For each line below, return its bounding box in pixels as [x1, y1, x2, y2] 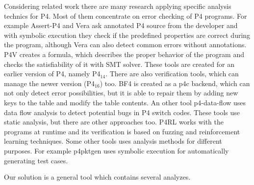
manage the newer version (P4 [4, 78, 95, 88]
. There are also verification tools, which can [105, 68, 239, 79]
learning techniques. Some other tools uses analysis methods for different [4, 136, 222, 146]
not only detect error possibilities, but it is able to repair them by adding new [4, 88, 238, 98]
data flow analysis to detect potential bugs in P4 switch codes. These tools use [4, 107, 240, 117]
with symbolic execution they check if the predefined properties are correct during [4, 30, 251, 40]
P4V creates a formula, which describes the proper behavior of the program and [4, 49, 244, 59]
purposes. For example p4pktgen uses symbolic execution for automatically [4, 145, 229, 155]
